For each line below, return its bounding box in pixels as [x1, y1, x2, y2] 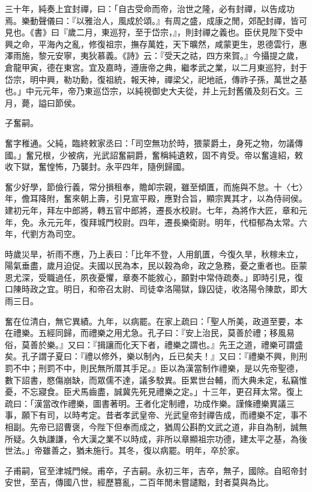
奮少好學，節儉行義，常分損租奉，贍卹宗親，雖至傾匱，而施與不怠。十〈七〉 [5, 180, 307, 193]
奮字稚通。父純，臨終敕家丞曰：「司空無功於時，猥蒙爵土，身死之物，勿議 [5, 136, 295, 149]
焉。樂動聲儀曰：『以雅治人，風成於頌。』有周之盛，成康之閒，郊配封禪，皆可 [5, 14, 307, 26]
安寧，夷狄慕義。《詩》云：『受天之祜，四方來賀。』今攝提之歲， [55, 49, 303, 62]
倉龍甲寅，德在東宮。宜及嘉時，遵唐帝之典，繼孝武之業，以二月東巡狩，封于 [5, 61, 307, 73]
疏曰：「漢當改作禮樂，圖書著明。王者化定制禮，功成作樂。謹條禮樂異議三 [5, 397, 295, 409]
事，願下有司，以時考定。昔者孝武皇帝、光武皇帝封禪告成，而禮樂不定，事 [5, 409, 299, 421]
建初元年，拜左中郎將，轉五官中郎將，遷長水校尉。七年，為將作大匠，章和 [5, 203, 299, 216]
